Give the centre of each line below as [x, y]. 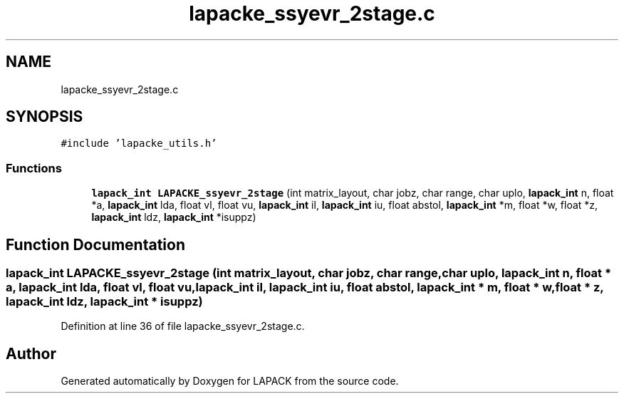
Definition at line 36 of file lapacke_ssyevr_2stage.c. [183, 326]
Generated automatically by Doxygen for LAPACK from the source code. [230, 381]
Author [31, 353]
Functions [34, 168]
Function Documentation [95, 244]
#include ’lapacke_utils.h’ [139, 144]
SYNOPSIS [45, 117]
